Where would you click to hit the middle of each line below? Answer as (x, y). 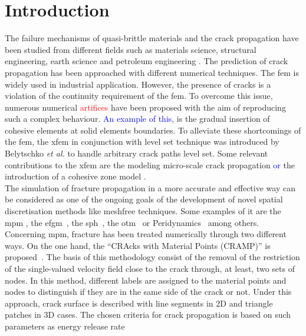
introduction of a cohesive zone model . (75, 176)
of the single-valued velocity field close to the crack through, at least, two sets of (150, 268)
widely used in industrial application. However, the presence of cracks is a (138, 84)
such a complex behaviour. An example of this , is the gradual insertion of (137, 119)
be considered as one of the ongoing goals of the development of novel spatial (144, 199)
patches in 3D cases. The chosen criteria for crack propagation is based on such (148, 315)
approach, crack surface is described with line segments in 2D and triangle (139, 303)
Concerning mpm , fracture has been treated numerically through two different (146, 234)
